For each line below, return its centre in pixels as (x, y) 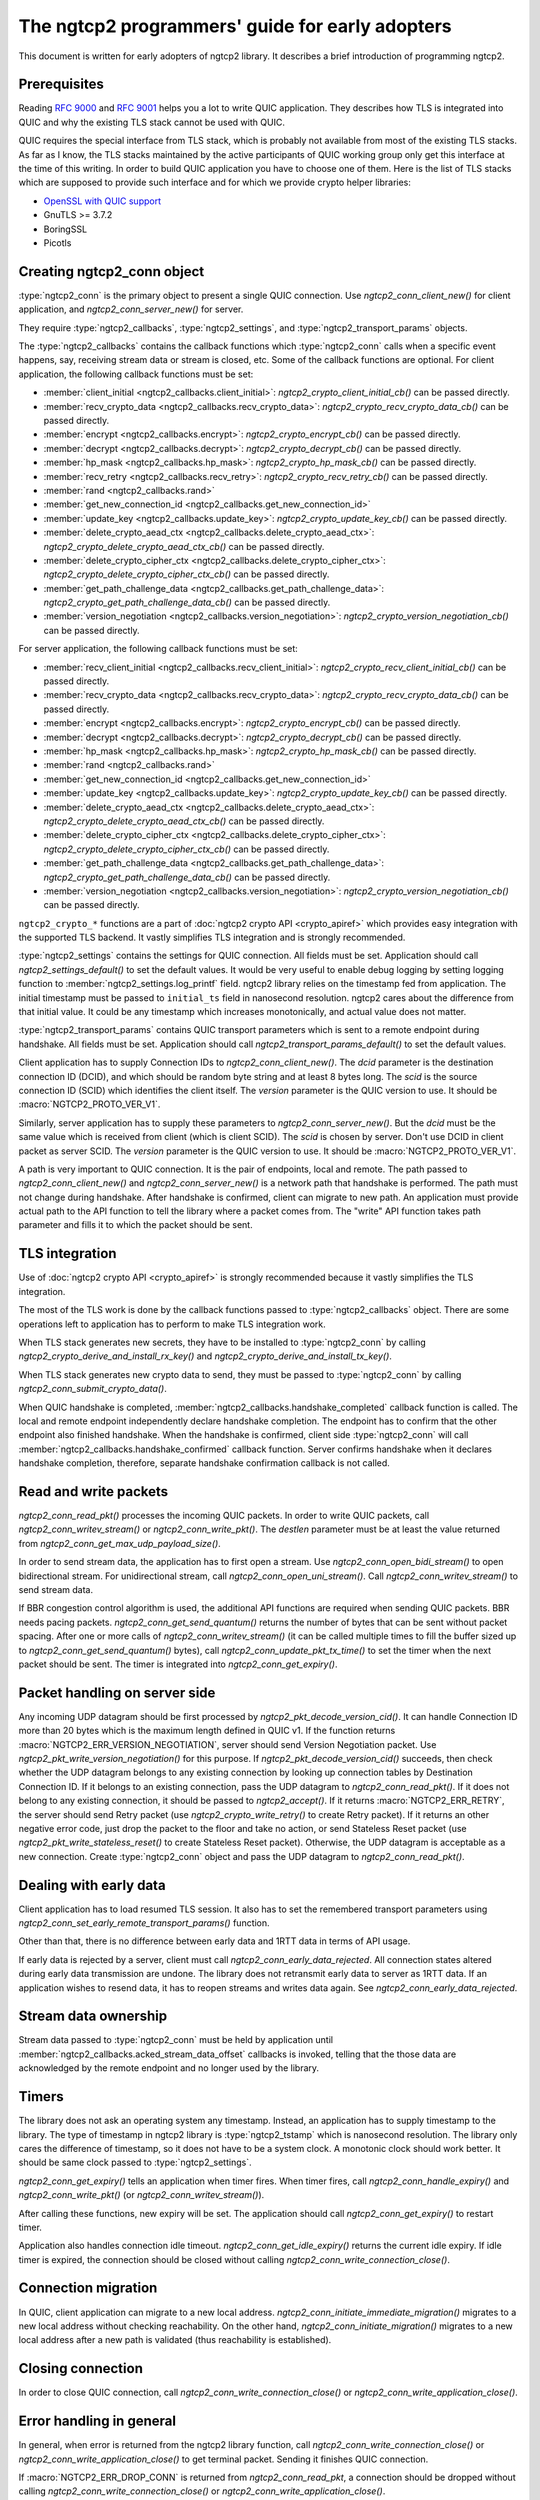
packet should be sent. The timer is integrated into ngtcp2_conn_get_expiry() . (178, 1664)
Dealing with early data (92, 1885)
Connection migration (88, 2288)
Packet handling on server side (117, 1692)
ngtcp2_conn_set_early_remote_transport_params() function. (144, 1923)
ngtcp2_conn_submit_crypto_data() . (92, 1389)
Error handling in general (97, 2421)
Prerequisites (61, 84)
